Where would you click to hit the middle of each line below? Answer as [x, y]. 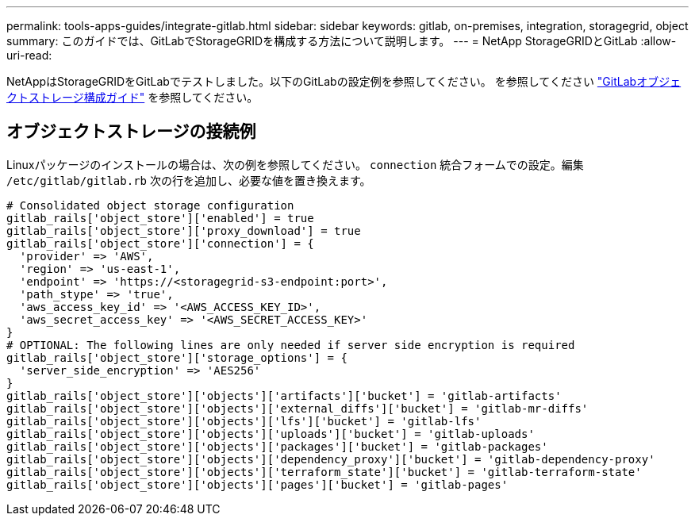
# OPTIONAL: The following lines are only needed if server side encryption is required [291, 345]
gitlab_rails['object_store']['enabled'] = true [160, 218]
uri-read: [29, 55]
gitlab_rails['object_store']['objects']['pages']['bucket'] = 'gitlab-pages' [257, 484]
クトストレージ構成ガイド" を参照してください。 [132, 97]
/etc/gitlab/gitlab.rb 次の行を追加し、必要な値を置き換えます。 [189, 180]
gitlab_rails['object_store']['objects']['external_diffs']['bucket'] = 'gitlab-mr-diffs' [298, 408]
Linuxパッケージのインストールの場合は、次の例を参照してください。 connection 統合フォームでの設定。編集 [295, 164]
